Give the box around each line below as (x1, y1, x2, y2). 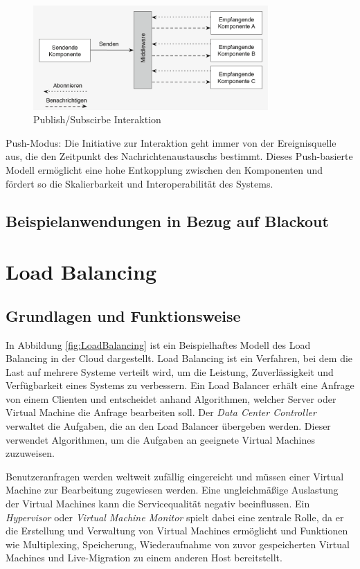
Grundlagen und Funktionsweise (6, 305, 241, 326)
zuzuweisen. (6, 446, 55, 460)
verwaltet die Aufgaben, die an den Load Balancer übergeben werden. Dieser (6, 419, 331, 433)
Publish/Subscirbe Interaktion (33, 112, 161, 127)
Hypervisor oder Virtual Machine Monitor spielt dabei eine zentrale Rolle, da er (6, 509, 344, 524)
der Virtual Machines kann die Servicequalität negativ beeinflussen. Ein (6, 496, 310, 511)
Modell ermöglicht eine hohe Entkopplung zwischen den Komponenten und (6, 162, 323, 177)
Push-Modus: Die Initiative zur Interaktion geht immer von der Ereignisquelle (6, 135, 336, 150)
